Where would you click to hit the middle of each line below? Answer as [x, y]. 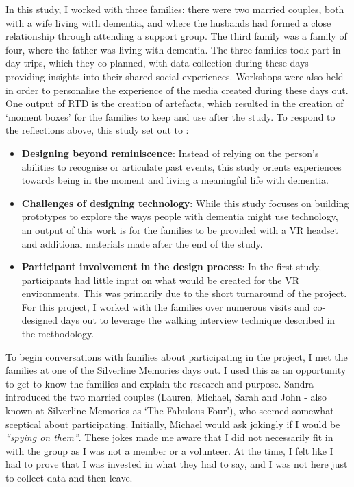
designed [39, 320]
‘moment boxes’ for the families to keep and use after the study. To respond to [170, 116]
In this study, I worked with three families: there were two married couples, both [175, 9]
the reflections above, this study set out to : [97, 130]
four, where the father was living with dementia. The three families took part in [173, 49]
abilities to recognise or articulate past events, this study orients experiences [181, 166]
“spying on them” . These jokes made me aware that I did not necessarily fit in [169, 437]
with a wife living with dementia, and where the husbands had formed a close [168, 22]
